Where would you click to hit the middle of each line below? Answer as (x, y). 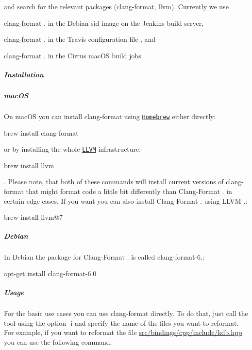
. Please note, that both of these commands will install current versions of (114, 182)
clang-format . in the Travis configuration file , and (80, 39)
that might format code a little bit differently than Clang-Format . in (129, 191)
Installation (24, 74)
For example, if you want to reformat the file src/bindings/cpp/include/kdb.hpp (123, 332)
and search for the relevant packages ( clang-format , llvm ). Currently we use (116, 6)
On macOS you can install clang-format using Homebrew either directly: (110, 116)
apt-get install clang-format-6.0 (50, 273)
